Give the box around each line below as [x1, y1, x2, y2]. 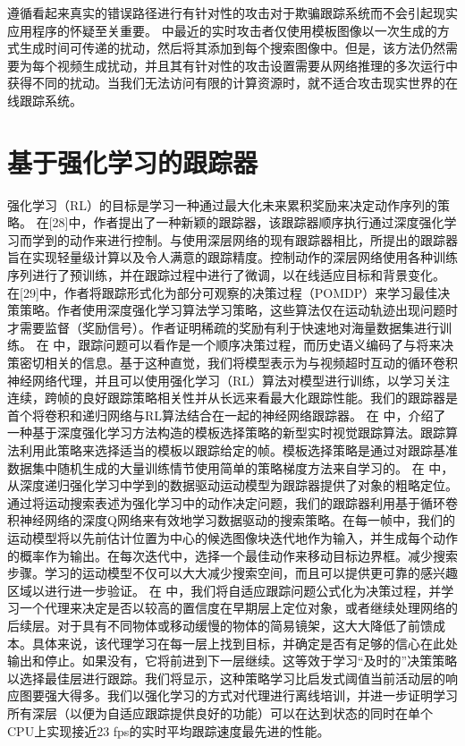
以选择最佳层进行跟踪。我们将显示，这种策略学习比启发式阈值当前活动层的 [7, 668, 445, 687]
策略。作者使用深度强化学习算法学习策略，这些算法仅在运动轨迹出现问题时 [19, 301, 458, 319]
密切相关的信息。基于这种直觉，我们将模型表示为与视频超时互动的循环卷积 [19, 353, 458, 372]
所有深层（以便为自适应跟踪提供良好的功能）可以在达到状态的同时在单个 [7, 703, 433, 722]
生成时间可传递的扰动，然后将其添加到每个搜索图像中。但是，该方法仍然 [19, 38, 445, 57]
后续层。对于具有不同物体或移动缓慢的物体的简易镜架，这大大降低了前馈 [7, 615, 433, 634]
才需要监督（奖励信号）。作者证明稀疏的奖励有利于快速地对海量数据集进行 [7, 318, 439, 336]
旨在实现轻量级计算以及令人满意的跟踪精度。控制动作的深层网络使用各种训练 [7, 248, 458, 267]
